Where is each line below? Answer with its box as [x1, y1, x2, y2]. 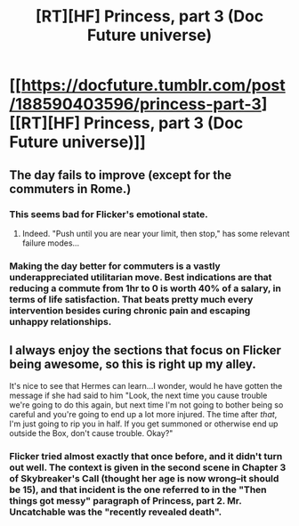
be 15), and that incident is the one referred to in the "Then [9, 483, 267, 496]
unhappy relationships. [9, 315, 112, 328]
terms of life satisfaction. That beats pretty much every [9, 293, 254, 305]
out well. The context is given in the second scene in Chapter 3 [9, 461, 287, 473]
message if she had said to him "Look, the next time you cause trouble [9, 390, 268, 401]
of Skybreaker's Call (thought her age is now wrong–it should [9, 472, 279, 484]
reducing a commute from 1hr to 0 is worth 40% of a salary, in [9, 282, 282, 295]
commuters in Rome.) [9, 181, 132, 197]
